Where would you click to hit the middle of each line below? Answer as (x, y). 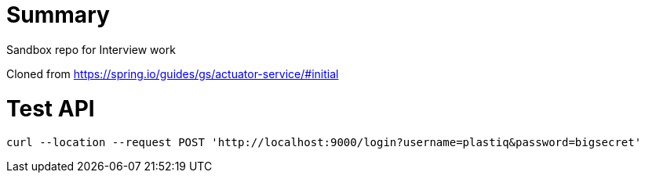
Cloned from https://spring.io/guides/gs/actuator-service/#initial (173, 73)
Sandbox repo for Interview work (91, 49)
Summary (58, 15)
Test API (51, 108)
